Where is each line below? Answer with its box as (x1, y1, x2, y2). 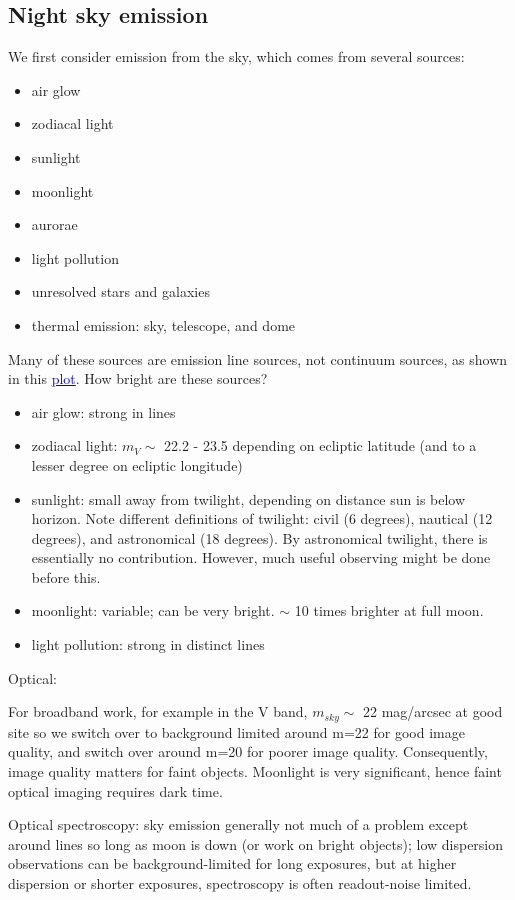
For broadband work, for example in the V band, (8, 701, 308, 722)
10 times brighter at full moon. (294, 600, 484, 621)
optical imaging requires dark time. (8, 780, 223, 801)
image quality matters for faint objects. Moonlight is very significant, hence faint (8, 760, 502, 781)
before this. (31, 566, 101, 587)
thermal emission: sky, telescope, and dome (31, 314, 296, 335)
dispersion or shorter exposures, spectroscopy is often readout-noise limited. (8, 872, 472, 893)
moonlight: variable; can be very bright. (31, 600, 275, 621)
